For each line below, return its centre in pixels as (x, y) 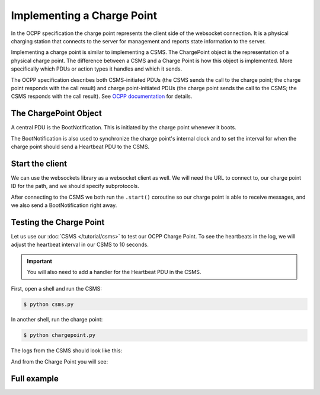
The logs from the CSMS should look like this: (67, 351)
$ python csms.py (49, 304)
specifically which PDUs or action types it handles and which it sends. (97, 69)
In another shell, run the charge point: (57, 320)
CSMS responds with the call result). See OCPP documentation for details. (102, 96)
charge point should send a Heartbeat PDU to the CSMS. (80, 146)
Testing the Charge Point (58, 222)
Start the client (39, 163)
